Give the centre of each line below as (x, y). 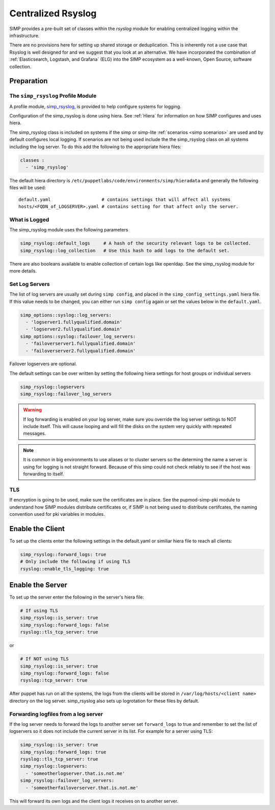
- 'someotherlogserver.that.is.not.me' (75, 773)
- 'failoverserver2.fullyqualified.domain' (81, 351)
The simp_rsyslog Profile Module (53, 96)
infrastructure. (24, 35)
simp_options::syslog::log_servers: (66, 315)
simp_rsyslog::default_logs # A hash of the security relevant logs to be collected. (136, 243)
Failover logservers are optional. (43, 364)
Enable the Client (37, 529)
